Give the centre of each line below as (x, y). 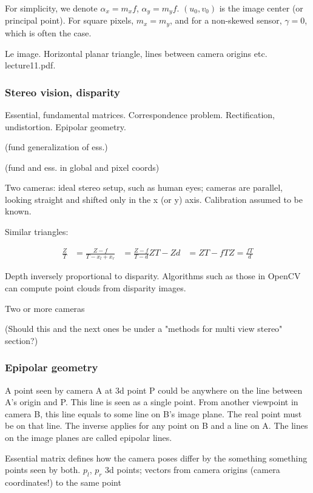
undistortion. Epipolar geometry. (66, 126)
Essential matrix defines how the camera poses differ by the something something (156, 458)
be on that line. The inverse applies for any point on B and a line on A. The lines (156, 425)
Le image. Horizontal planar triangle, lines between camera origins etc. (136, 53)
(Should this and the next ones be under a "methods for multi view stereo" (144, 329)
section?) (22, 340)
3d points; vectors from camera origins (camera (193, 470)
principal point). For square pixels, (69, 20)
